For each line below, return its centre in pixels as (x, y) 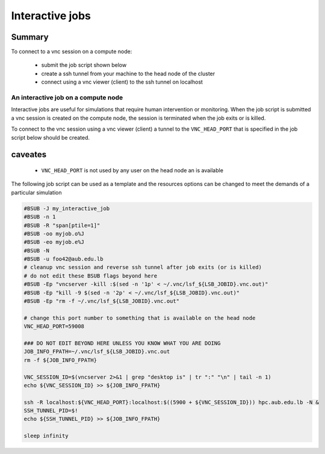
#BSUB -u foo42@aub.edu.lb (63, 259)
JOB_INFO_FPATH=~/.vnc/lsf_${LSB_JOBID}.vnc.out (97, 352)
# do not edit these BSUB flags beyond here (91, 276)
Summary (30, 37)
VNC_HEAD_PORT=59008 (54, 326)
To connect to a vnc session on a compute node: (72, 52)
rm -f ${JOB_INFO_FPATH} (60, 360)
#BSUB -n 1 (40, 217)
